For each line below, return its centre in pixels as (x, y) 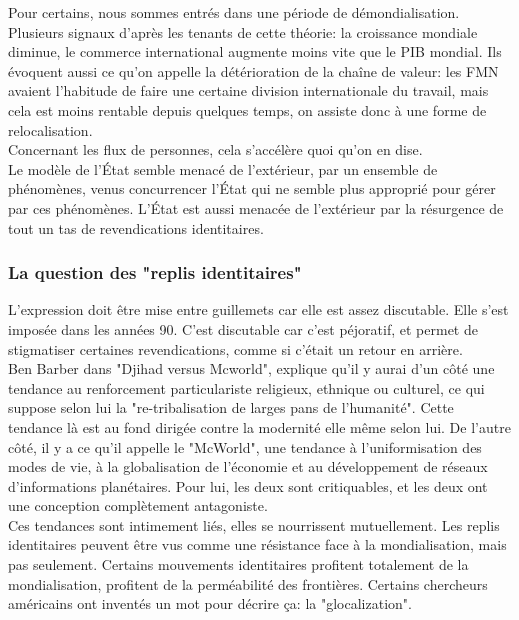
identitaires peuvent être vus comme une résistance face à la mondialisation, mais (257, 544)
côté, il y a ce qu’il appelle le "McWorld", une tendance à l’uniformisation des (245, 446)
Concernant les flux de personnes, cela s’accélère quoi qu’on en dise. (215, 149)
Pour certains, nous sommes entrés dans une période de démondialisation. (234, 12)
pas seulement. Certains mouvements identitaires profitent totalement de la (238, 564)
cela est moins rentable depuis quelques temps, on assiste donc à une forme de (247, 109)
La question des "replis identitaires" (155, 272)
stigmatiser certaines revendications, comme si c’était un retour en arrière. (235, 348)
